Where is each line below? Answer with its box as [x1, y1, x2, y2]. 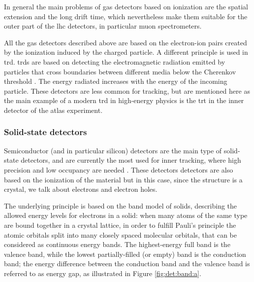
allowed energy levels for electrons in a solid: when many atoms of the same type [4, 210, 248, 220]
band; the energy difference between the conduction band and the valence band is [4, 258, 250, 269]
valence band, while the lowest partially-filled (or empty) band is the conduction [4, 248, 246, 259]
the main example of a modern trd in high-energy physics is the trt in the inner [4, 95, 244, 106]
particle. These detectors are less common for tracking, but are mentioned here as [4, 85, 250, 96]
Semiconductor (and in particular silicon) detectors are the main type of [4, 145, 222, 155]
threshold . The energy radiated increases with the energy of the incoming [4, 76, 227, 86]
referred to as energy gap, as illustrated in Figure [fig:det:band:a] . [4, 268, 201, 278]
